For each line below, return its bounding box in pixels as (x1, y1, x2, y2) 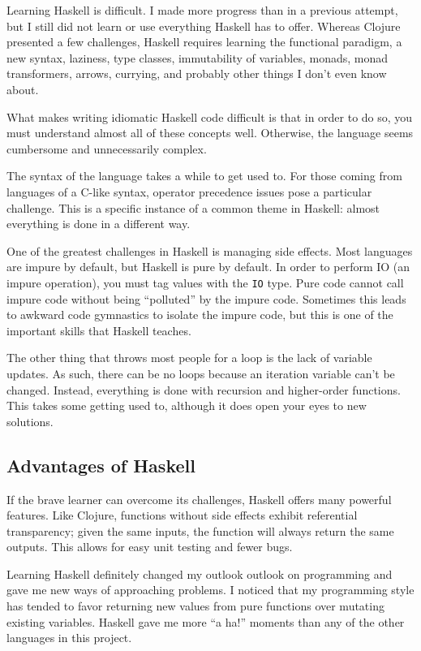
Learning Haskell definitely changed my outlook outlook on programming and (6, 565, 393, 582)
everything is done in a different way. (6, 215, 191, 232)
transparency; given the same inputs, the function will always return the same (6, 522, 394, 539)
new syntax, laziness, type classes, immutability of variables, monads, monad (6, 49, 389, 66)
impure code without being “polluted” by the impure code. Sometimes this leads (6, 290, 406, 307)
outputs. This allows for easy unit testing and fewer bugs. (6, 538, 293, 555)
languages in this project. (6, 629, 132, 646)
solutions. (6, 412, 54, 429)
